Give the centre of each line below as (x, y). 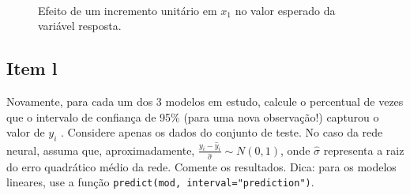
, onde (295, 150)
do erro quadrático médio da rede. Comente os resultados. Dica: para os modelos (201, 166)
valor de (26, 132)
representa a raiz (364, 150)
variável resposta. (80, 26)
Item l (32, 68)
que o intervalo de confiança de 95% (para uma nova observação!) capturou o (193, 116)
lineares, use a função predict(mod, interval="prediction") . (160, 182)
